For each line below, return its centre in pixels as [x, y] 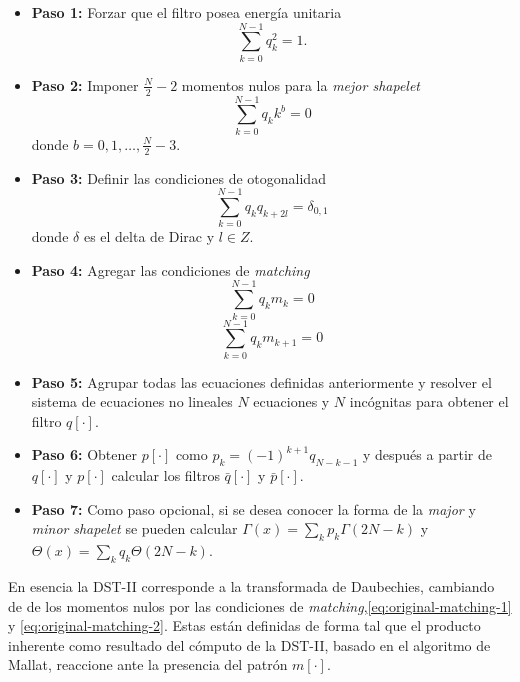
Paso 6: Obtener [84, 454]
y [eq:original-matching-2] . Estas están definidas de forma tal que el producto [244, 625]
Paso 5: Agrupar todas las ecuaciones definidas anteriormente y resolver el [261, 381]
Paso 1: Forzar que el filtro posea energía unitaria [186, 12]
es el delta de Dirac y [149, 236]
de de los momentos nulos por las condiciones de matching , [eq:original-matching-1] [260, 605]
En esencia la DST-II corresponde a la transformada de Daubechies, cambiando [251, 586]
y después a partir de [427, 454]
